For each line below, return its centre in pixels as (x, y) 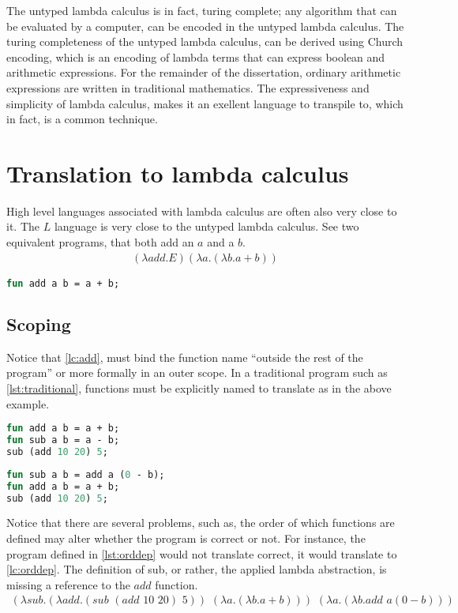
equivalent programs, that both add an (100, 242)
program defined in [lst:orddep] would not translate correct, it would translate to (202, 553)
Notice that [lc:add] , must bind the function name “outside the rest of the (185, 357)
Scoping (39, 323)
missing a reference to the (68, 584)
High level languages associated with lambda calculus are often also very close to (202, 211)
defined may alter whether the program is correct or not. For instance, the (186, 538)
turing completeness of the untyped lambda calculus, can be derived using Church (205, 41)
